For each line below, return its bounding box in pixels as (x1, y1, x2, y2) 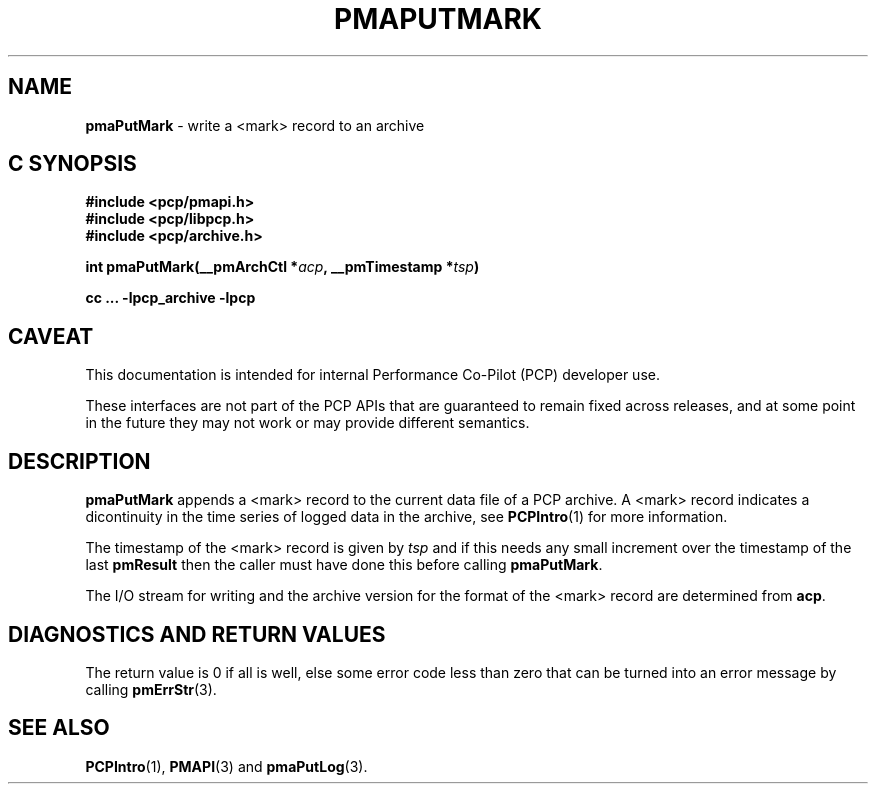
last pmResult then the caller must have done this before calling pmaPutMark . (85, 556, 603, 574)
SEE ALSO (8, 715, 110, 741)
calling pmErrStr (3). (85, 680, 217, 698)
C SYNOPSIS (8, 151, 137, 177)
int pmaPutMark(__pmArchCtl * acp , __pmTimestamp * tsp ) (85, 258, 480, 276)
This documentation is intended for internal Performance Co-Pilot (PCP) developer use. (85, 366, 660, 384)
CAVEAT (8, 323, 94, 349)
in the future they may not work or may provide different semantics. (85, 414, 530, 432)
